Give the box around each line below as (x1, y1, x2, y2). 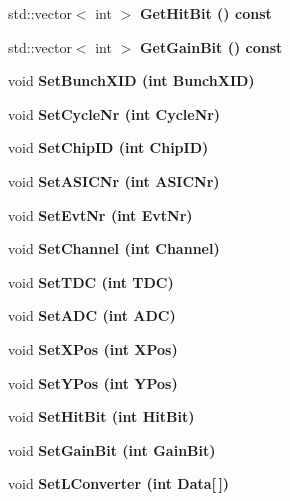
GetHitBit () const (139, 3, 272, 23)
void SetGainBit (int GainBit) (8, 439, 216, 460)
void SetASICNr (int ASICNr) (8, 170, 220, 191)
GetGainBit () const (139, 36, 283, 57)
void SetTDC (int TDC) (8, 271, 174, 292)
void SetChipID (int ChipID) (8, 137, 209, 158)
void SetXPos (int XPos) (8, 338, 178, 359)
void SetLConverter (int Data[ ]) (8, 473, 230, 494)
